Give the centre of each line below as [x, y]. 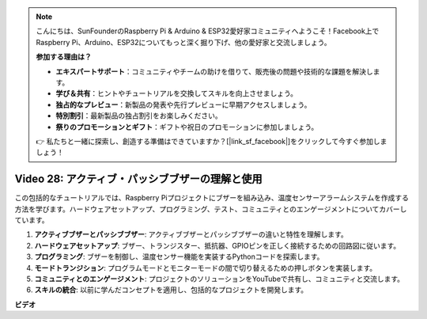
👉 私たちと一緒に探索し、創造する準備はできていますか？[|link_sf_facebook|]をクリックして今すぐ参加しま [212, 141]
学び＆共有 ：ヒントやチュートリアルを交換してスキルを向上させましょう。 [177, 93]
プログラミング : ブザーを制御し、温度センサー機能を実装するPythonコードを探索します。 [179, 256]
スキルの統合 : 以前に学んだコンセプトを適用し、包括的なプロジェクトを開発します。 [171, 290]
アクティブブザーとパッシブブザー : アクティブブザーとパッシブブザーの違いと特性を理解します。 [191, 234]
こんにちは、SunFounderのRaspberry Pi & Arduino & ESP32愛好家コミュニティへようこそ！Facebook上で [208, 31]
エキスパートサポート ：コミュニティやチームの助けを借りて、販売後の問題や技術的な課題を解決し [214, 71]
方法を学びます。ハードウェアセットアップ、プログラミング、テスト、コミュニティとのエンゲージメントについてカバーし [211, 209]
